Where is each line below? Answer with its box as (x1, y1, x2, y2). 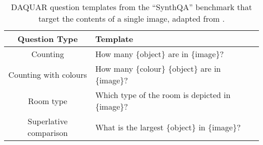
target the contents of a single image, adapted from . (38, 13, 225, 24)
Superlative (27, 115, 68, 127)
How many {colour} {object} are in (95, 63, 221, 74)
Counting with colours (8, 68, 87, 80)
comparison (27, 127, 68, 138)
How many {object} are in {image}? (95, 48, 224, 60)
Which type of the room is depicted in (95, 89, 231, 101)
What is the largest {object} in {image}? (95, 121, 241, 133)
